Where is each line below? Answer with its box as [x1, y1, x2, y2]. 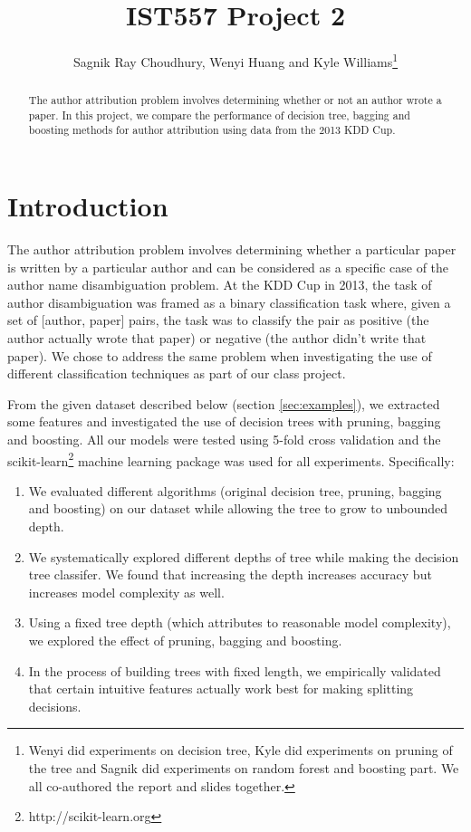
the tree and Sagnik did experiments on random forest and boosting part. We [28, 758, 459, 777]
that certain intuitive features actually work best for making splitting [28, 679, 414, 698]
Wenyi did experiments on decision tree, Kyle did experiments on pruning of [28, 741, 453, 760]
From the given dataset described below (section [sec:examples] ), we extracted [7, 394, 440, 413]
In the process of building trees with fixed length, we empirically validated [28, 661, 441, 680]
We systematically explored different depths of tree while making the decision [28, 547, 459, 566]
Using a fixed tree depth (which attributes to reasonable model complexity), [28, 613, 451, 632]
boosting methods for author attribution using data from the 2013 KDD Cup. [28, 122, 396, 138]
